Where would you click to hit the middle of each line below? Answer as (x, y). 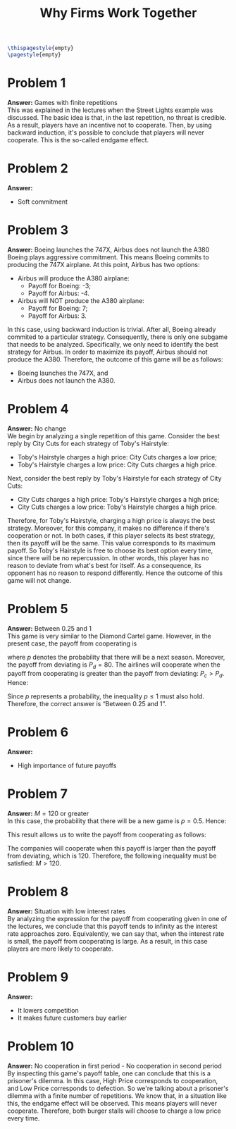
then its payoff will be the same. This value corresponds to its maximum (112, 543)
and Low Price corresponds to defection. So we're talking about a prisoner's (118, 1088)
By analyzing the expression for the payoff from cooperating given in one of (117, 919)
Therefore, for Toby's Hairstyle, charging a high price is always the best (111, 520)
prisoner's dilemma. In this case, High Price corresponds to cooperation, (113, 1080)
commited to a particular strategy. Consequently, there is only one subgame (117, 337)
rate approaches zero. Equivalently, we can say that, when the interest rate (116, 934)
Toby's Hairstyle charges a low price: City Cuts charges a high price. (117, 464)
